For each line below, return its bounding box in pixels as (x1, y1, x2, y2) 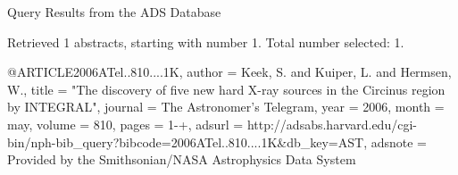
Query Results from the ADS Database (7, 3, 221, 21)
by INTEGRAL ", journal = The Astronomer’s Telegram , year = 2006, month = (7, 97, 445, 116)
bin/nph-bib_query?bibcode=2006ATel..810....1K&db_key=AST (7, 132, 364, 151)
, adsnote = (363, 132, 428, 151)
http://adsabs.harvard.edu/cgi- (246, 114, 417, 133)
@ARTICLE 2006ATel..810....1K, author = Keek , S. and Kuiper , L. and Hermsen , (7, 62, 452, 81)
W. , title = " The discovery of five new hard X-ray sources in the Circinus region (7, 79, 446, 98)
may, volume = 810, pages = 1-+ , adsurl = (7, 114, 244, 133)
